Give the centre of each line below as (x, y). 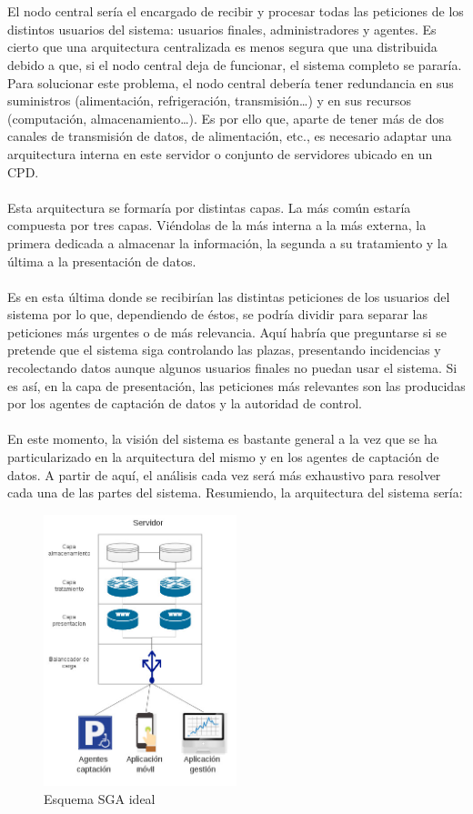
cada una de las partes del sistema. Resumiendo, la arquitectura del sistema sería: (235, 492)
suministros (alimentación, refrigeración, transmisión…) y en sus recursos (209, 100)
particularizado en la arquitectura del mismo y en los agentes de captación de (223, 457)
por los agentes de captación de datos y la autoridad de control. (185, 403)
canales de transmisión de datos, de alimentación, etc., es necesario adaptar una (230, 136)
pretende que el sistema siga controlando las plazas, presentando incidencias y (224, 350)
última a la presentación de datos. (102, 261)
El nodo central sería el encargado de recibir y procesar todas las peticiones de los (236, 11)
